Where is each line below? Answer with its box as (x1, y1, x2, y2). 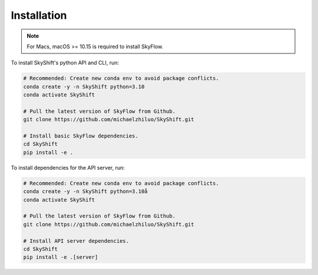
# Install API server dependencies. (23, 237, 130, 244)
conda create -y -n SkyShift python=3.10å (23, 188, 148, 195)
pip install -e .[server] (23, 254, 98, 261)
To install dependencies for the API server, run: (11, 164, 125, 171)
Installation (11, 9, 67, 22)
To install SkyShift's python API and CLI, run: (11, 59, 120, 66)
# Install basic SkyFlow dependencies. (23, 133, 138, 139)
